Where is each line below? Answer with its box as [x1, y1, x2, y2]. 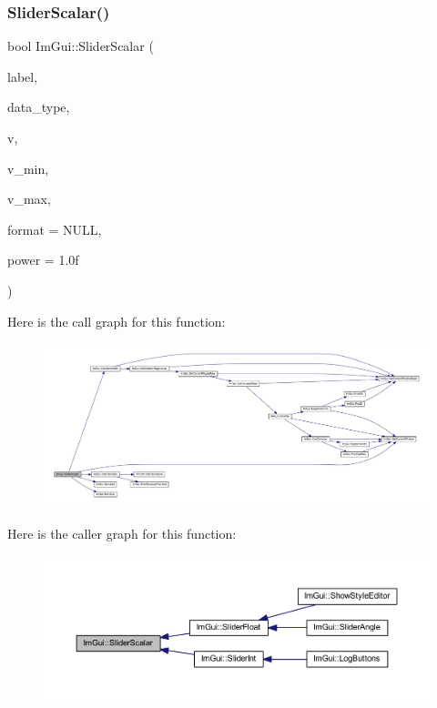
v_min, [7, 158, 49, 177]
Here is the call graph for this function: [7, 311, 226, 330]
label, [7, 66, 38, 86]
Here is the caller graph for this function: [7, 523, 237, 542]
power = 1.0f [7, 250, 79, 269]
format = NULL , [7, 219, 102, 238]
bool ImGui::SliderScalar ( [7, 36, 154, 56]
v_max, [7, 189, 51, 208]
